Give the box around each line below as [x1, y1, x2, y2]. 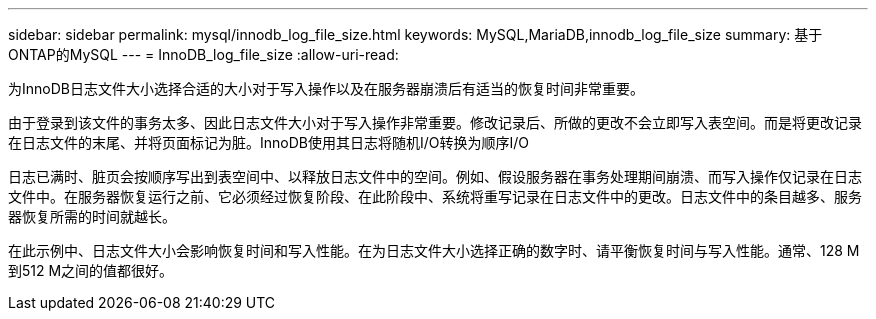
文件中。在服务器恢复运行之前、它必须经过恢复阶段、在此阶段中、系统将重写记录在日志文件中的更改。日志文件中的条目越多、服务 [8, 188, 862, 205]
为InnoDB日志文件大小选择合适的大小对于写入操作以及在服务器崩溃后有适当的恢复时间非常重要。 [8, 80, 644, 97]
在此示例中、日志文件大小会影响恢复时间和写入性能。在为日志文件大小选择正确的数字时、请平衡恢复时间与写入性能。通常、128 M [8, 242, 860, 259]
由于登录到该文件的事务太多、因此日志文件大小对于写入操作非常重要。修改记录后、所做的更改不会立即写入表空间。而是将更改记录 [8, 114, 862, 131]
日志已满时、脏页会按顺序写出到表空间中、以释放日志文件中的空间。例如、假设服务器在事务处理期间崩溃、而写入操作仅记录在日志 [8, 168, 862, 185]
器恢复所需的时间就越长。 [8, 208, 176, 225]
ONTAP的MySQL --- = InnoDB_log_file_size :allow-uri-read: [8, 46, 399, 63]
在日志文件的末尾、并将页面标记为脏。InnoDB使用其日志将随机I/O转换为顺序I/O [8, 134, 529, 151]
